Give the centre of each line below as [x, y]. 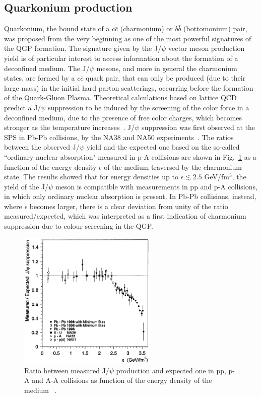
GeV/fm [217, 177]
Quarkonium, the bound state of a [57, 28]
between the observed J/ [42, 147]
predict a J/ [23, 107]
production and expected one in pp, [171, 370]
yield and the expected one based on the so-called [163, 147]
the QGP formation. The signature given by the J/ [83, 48]
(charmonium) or [146, 28]
